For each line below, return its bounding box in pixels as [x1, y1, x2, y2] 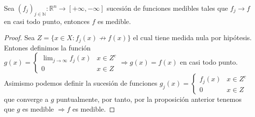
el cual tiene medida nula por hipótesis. [133, 32, 252, 43]
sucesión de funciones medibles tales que [106, 3, 228, 13]
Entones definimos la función [4, 42, 91, 52]
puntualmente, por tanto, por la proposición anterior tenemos [56, 94, 242, 104]
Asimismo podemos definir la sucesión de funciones [4, 78, 158, 88]
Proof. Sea [4, 32, 35, 43]
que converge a [4, 94, 49, 104]
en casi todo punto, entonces [4, 16, 90, 26]
